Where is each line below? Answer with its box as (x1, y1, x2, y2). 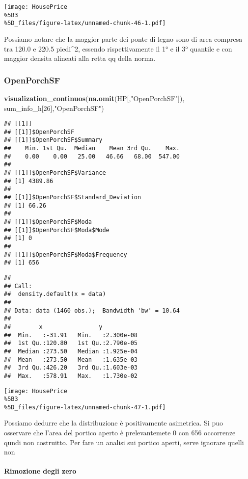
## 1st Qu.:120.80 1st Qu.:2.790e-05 (4, 340, 138, 347)
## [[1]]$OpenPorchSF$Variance (4, 169, 106, 177)
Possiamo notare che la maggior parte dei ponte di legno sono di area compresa (4, 33, 243, 44)
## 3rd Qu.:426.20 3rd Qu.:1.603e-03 (4, 364, 138, 372)
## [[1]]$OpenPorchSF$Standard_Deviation (4, 194, 141, 201)
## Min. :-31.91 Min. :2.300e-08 (4, 331, 138, 339)
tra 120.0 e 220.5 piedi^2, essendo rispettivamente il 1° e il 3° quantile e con (4, 43, 232, 53)
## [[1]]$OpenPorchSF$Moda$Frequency (4, 251, 127, 258)
